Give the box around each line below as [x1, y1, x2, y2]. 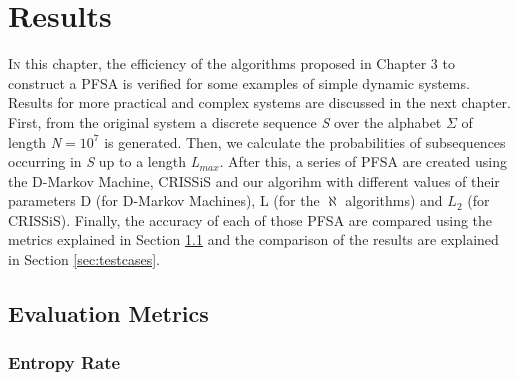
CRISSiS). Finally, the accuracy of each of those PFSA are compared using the [8, 209, 493, 230]
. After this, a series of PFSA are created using [219, 151, 508, 172]
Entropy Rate [8, 350, 121, 375]
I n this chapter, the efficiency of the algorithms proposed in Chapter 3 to [8, 53, 455, 74]
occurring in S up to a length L [8, 151, 200, 172]
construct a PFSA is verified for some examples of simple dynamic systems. [8, 72, 470, 93]
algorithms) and [345, 190, 443, 211]
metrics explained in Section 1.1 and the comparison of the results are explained [8, 229, 499, 250]
